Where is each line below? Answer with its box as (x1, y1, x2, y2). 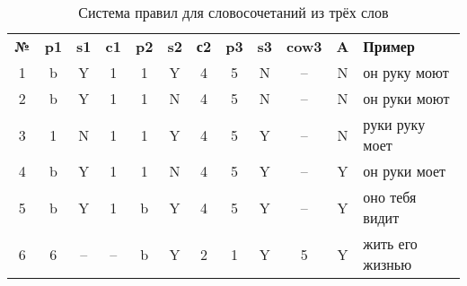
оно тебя (363, 186, 417, 207)
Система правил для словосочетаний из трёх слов (78, 2, 389, 22)
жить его (363, 233, 418, 254)
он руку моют (363, 62, 449, 82)
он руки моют (363, 88, 450, 108)
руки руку (363, 114, 426, 134)
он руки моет (363, 160, 446, 181)
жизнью (363, 254, 412, 274)
